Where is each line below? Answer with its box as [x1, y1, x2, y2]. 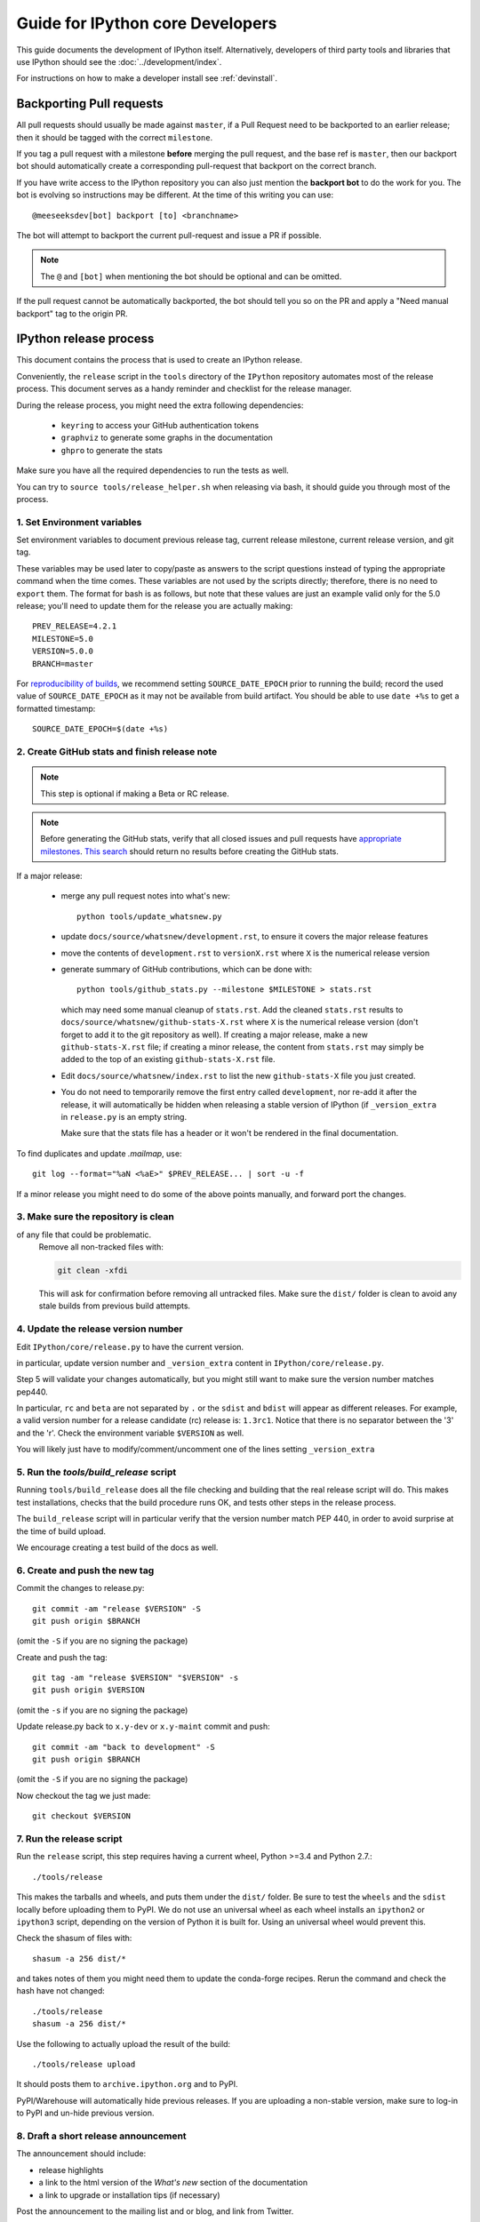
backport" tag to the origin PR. [16, 308, 128, 319]
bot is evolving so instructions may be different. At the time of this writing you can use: [16, 189, 333, 200]
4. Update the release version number [16, 1323, 183, 1335]
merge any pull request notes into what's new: [60, 891, 230, 901]
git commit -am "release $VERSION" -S [32, 1603, 202, 1613]
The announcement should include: [16, 2148, 147, 2159]
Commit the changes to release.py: [16, 1583, 145, 1594]
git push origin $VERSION [32, 1685, 146, 1695]
